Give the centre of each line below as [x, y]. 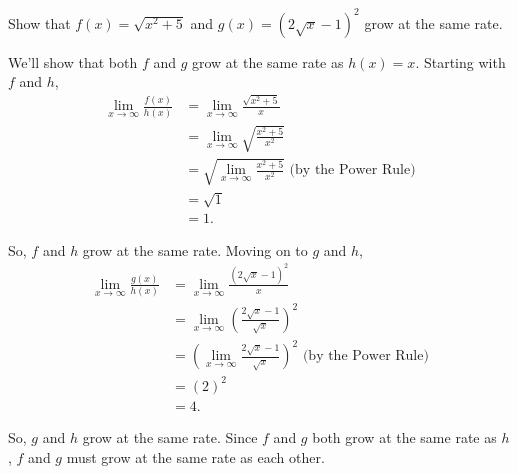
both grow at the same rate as [404, 436]
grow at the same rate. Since [170, 436]
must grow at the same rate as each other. [195, 456]
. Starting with [460, 61]
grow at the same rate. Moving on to [195, 249]
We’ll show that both [73, 61]
